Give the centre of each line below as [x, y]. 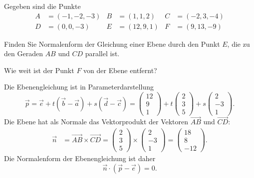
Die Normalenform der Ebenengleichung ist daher [80, 158]
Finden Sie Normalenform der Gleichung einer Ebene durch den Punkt [112, 44]
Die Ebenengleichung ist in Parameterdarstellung [79, 87]
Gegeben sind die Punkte [42, 6]
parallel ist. [102, 53]
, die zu [239, 44]
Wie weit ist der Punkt [39, 70]
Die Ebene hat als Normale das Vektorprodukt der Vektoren [96, 122]
